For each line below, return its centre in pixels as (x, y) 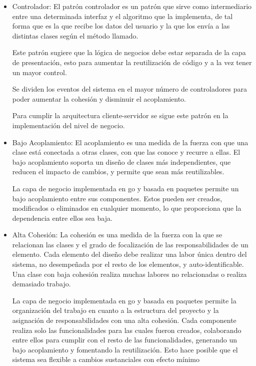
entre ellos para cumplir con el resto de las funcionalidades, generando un (125, 340)
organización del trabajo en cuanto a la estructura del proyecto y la (115, 310)
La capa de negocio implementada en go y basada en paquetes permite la (124, 300)
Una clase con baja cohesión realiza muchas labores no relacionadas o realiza (129, 274)
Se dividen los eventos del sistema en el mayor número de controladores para (129, 89)
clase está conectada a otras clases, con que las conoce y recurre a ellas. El (126, 152)
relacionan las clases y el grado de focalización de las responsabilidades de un (130, 244)
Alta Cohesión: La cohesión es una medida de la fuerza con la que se (117, 235)
